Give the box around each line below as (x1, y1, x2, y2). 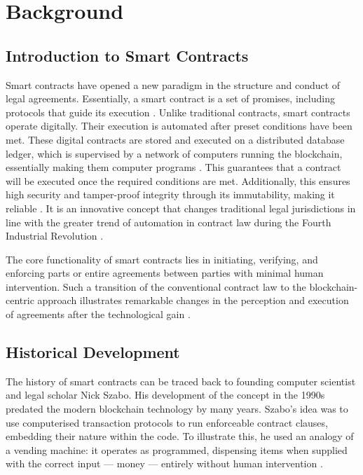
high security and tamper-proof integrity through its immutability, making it (6, 187, 335, 202)
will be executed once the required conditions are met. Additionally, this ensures (6, 173, 350, 188)
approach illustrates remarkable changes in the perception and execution (37, 293, 349, 308)
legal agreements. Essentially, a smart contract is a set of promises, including (6, 91, 335, 106)
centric (6, 293, 34, 308)
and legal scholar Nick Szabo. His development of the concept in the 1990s (6, 387, 325, 402)
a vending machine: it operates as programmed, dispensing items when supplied (6, 442, 348, 457)
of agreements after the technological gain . (6, 307, 191, 322)
